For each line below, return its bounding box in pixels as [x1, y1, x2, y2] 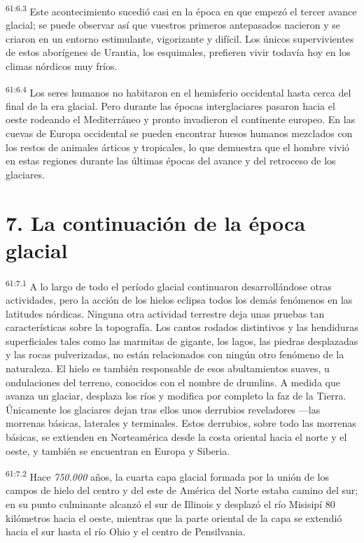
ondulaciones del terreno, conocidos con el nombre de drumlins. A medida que [6, 374, 340, 389]
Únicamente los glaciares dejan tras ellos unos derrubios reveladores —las [6, 402, 321, 416]
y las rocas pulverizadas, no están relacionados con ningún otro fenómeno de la [6, 347, 344, 362]
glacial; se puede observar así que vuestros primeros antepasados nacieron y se [6, 17, 341, 32]
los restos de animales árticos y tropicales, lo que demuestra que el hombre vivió [6, 139, 350, 154]
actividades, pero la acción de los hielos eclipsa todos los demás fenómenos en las [6, 292, 353, 306]
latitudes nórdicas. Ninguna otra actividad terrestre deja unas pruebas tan [6, 306, 325, 320]
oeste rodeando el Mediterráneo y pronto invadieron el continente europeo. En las [6, 112, 356, 127]
